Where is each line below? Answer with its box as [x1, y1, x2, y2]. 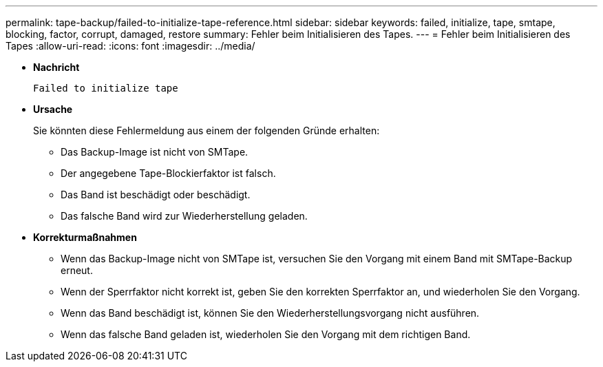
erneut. [61, 264, 93, 276]
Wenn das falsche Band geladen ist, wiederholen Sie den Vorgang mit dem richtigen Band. [61, 328, 471, 340]
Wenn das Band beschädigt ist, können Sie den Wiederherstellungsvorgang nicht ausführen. [61, 307, 480, 319]
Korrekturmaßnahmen [33, 231, 137, 243]
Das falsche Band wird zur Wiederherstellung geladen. [61, 210, 308, 222]
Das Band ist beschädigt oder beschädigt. [61, 189, 251, 200]
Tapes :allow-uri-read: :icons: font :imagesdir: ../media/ [6, 40, 255, 52]
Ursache [33, 103, 73, 115]
